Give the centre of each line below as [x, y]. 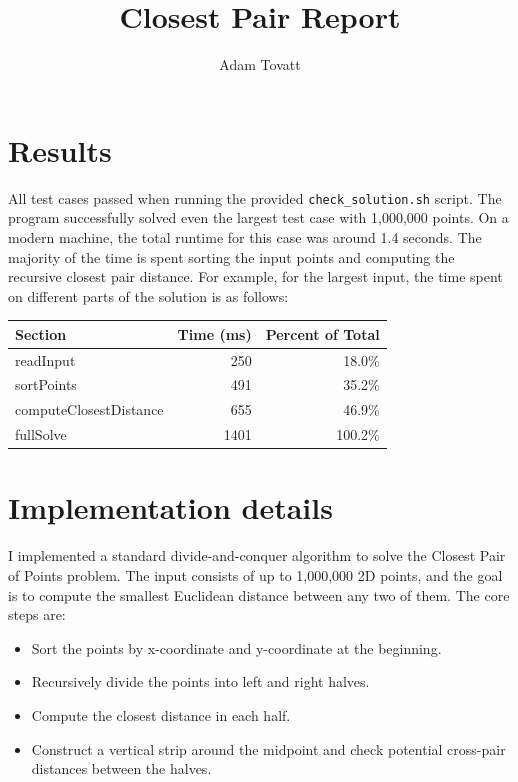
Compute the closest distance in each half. [161, 714]
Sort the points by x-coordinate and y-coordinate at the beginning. [236, 647]
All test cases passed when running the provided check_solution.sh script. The [255, 197]
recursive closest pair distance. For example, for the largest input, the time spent [255, 276]
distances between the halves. [121, 768]
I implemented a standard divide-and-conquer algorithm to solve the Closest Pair [257, 555]
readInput [45, 359]
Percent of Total [322, 333]
